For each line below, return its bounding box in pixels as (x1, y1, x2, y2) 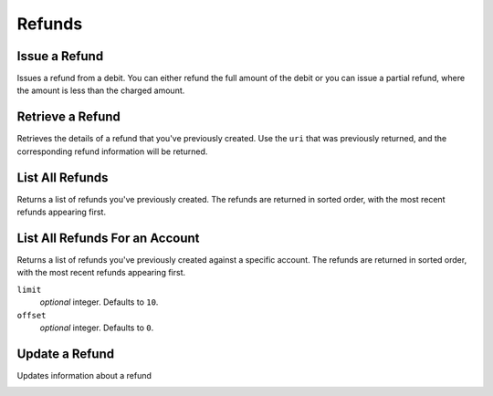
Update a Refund (16, 346, 114, 361)
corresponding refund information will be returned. (16, 146, 208, 157)
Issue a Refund (16, 48, 104, 64)
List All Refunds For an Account (16, 230, 200, 245)
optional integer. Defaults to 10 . (39, 297, 159, 307)
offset (16, 310, 47, 320)
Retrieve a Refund (16, 109, 121, 125)
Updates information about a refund (16, 370, 152, 380)
